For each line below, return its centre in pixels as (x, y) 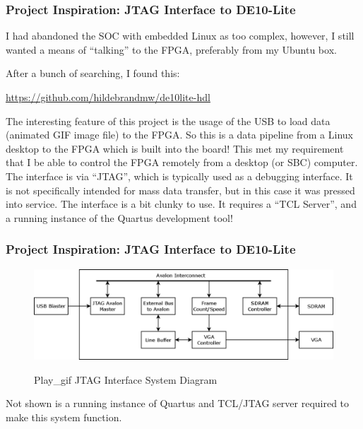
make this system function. (64, 417)
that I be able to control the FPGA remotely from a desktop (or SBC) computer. (182, 162)
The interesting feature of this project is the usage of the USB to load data (168, 121)
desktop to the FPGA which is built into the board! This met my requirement (175, 148)
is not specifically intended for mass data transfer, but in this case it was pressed (180, 190)
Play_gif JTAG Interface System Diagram (126, 379)
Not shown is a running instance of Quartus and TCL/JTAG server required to (178, 403)
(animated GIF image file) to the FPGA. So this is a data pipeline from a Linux (179, 135)
